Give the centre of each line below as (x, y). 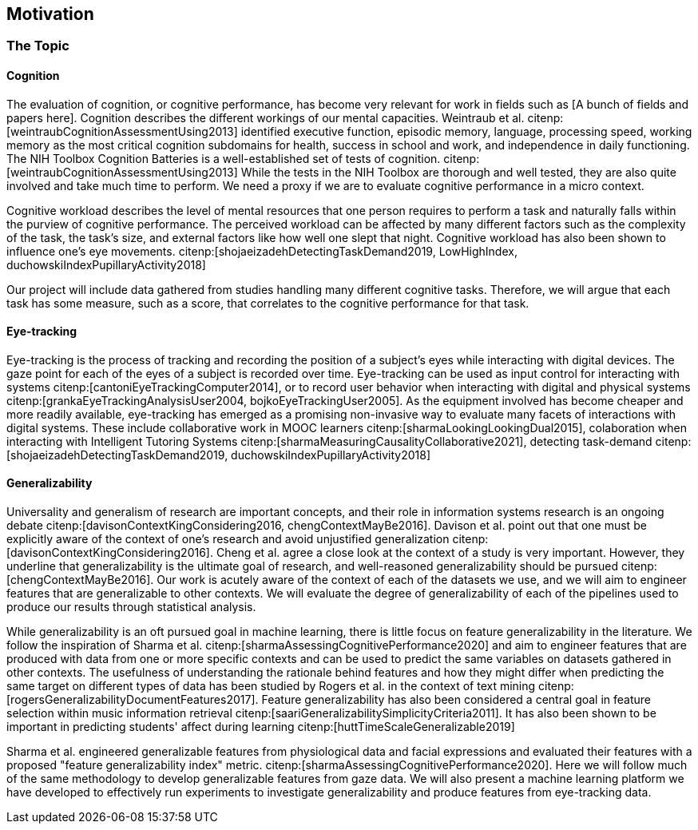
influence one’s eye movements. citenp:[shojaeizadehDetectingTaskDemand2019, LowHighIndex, (262, 251)
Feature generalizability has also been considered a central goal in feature (456, 700)
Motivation (50, 14)
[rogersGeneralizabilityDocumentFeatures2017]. (133, 700)
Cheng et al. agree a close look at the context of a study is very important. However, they (450, 553)
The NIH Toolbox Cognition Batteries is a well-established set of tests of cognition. (224, 158)
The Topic (38, 46)
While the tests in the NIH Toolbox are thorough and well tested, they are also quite (458, 172)
